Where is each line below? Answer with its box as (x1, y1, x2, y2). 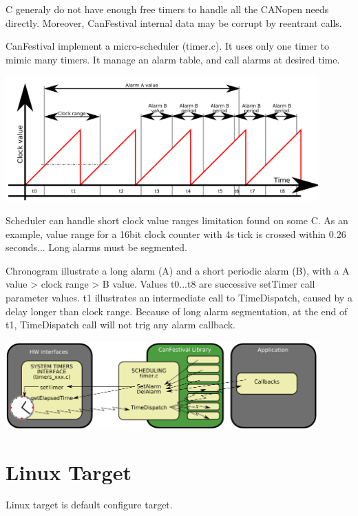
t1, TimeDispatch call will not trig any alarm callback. (6, 317, 236, 332)
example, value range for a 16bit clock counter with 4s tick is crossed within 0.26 (6, 226, 346, 241)
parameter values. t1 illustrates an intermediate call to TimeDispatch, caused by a (6, 290, 352, 305)
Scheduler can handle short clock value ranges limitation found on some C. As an (6, 213, 348, 228)
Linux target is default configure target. (6, 497, 173, 512)
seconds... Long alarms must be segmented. (6, 240, 187, 255)
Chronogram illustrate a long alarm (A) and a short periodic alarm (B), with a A (6, 263, 350, 277)
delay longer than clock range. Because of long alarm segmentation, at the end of (6, 304, 348, 318)
